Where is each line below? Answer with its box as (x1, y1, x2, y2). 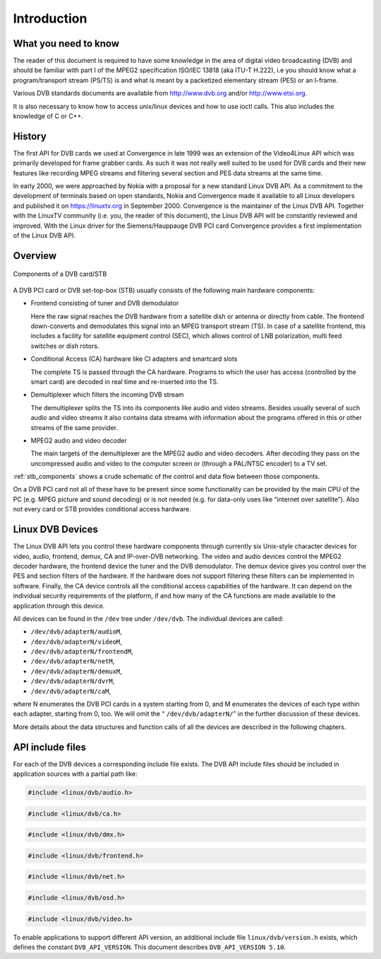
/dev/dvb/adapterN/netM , (30, 657, 115, 666)
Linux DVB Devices (13, 523, 98, 535)
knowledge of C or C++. (13, 112, 84, 120)
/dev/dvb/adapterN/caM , (30, 687, 111, 695)
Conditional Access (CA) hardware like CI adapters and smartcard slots (30, 354, 238, 364)
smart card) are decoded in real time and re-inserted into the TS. (30, 377, 219, 385)
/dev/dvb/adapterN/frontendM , (30, 647, 133, 656)
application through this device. (13, 601, 105, 610)
